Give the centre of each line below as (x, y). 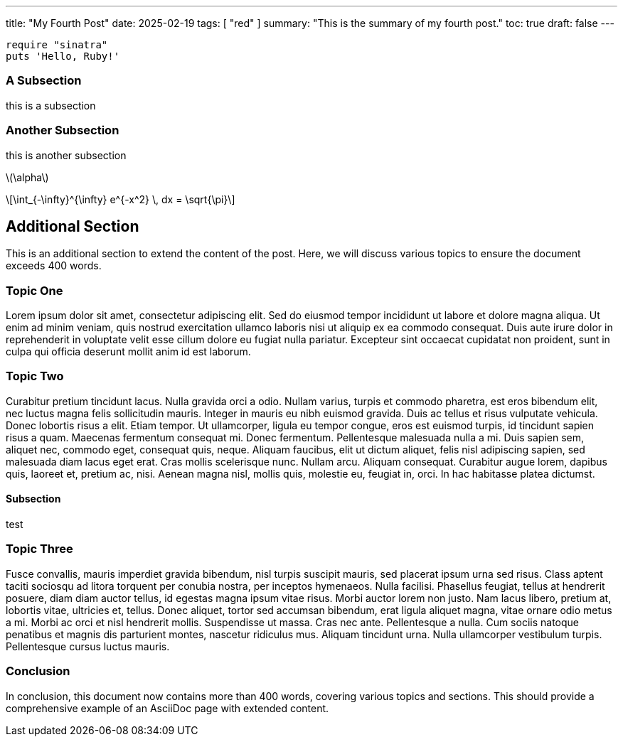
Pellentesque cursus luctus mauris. (88, 646)
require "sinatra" (57, 45)
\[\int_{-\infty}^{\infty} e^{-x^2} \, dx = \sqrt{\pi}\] (121, 199)
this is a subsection (51, 105)
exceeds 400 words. (54, 266)
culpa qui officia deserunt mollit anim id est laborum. (128, 352)
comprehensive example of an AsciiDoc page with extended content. (167, 708)
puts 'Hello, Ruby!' (63, 56)
